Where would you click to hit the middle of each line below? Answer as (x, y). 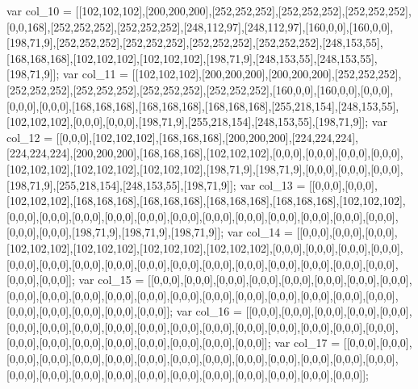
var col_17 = (307, 343)
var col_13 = (273, 184)
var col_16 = (209, 311)
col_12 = (30, 137)
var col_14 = (260, 232)
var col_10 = (39, 10)
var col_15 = (111, 280)
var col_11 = (96, 74)
